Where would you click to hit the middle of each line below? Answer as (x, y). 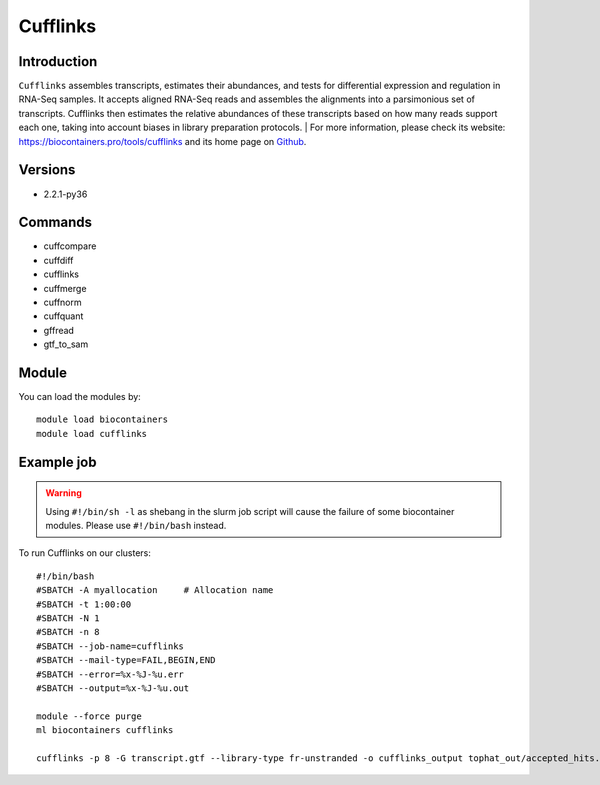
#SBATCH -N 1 (68, 618)
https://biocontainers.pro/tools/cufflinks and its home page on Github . (162, 141)
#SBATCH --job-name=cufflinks (110, 646)
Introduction (58, 61)
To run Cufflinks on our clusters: (85, 553)
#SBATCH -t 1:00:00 (84, 604)
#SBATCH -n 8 (68, 632)
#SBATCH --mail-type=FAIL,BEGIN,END (126, 660)
